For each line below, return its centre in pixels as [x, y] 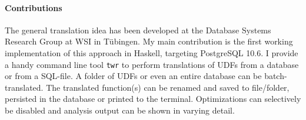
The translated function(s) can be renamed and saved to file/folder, [168, 87]
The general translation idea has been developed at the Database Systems [138, 30]
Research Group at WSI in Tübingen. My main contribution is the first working [149, 41]
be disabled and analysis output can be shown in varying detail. [120, 110]
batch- [276, 76]
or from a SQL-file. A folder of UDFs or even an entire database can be [133, 76]
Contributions [34, 7]
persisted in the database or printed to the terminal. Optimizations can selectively [153, 99]
